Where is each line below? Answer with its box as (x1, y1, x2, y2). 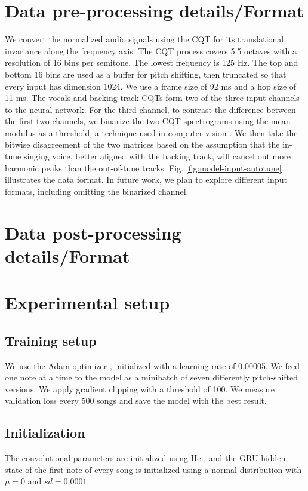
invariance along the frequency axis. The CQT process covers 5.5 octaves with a (5, 44, 297, 57)
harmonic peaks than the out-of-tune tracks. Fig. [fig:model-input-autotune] (5, 161, 282, 174)
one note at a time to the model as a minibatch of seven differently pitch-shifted (5, 371, 298, 383)
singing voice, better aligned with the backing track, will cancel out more (23, 150, 291, 162)
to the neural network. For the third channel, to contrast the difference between (5, 103, 296, 115)
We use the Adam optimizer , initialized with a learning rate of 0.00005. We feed (5, 359, 300, 372)
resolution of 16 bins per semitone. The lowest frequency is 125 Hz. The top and (5, 56, 298, 69)
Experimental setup (5, 290, 170, 315)
